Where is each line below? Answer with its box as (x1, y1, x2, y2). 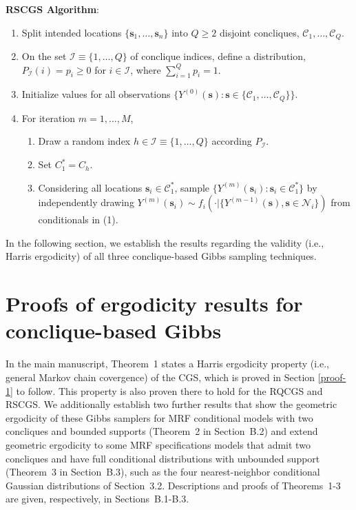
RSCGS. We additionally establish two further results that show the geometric (6, 397, 337, 411)
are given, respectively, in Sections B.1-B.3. (6, 491, 189, 506)
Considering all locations (38, 180, 143, 194)
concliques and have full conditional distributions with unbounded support (6, 451, 320, 465)
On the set (21, 49, 67, 63)
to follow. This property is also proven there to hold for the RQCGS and (16, 383, 323, 398)
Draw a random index (38, 134, 131, 148)
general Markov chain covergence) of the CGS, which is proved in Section (6, 369, 315, 384)
